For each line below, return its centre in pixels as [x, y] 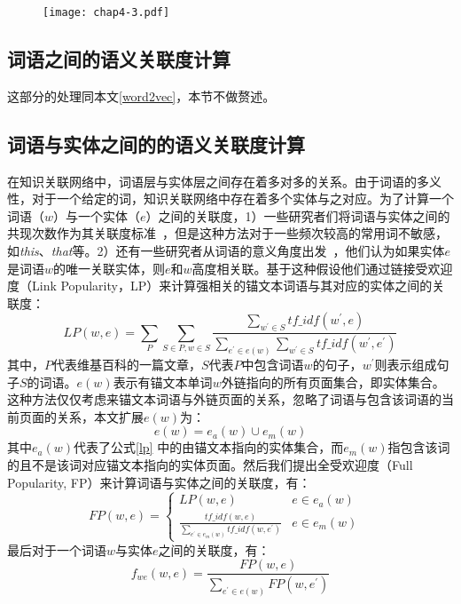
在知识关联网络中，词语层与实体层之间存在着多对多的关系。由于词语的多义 [224, 181]
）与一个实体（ [97, 215]
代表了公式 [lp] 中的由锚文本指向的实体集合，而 [209, 447]
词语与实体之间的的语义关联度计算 [156, 143]
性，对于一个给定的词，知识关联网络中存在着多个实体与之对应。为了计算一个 [230, 199]
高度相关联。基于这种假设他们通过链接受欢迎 [322, 268]
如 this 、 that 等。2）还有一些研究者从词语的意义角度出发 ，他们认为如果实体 [226, 251]
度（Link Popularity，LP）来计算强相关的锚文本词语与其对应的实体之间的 [220, 286]
